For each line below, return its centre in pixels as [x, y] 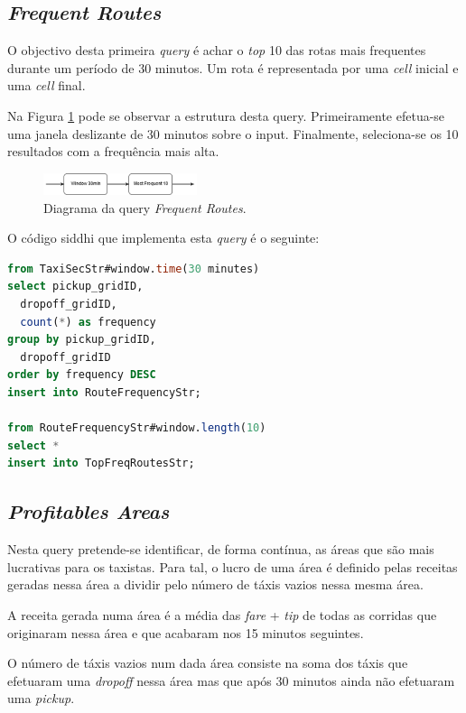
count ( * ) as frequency [88, 322]
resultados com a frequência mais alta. [113, 151]
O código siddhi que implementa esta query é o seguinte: [163, 238]
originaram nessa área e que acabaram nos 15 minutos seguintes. [186, 632]
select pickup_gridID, [75, 287]
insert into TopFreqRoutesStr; [101, 463]
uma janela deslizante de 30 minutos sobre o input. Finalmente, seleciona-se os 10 [233, 133]
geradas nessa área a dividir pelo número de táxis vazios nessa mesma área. [215, 584]
